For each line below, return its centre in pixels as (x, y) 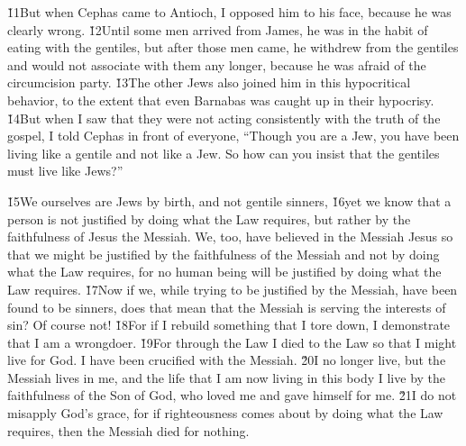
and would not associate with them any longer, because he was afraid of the (217, 64)
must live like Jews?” (65, 171)
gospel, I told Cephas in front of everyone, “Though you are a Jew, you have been (233, 136)
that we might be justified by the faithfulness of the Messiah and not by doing (224, 254)
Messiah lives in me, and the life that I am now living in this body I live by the (227, 377)
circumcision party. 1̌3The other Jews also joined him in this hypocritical (209, 82)
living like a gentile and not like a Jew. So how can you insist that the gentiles (224, 153)
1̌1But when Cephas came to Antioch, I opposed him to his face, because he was (229, 12)
